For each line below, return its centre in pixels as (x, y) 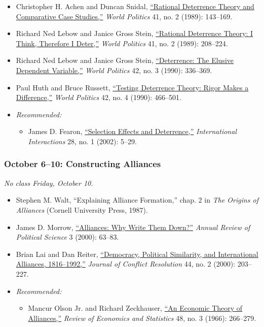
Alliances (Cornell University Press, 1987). (82, 209)
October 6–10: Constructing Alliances (83, 164)
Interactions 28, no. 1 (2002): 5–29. (82, 141)
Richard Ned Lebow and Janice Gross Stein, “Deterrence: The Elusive (125, 60)
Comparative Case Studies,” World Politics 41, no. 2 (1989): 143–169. (124, 16)
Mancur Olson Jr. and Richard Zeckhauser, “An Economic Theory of (135, 308)
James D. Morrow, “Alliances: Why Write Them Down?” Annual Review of (133, 227)
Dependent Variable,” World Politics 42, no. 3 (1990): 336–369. (114, 70)
